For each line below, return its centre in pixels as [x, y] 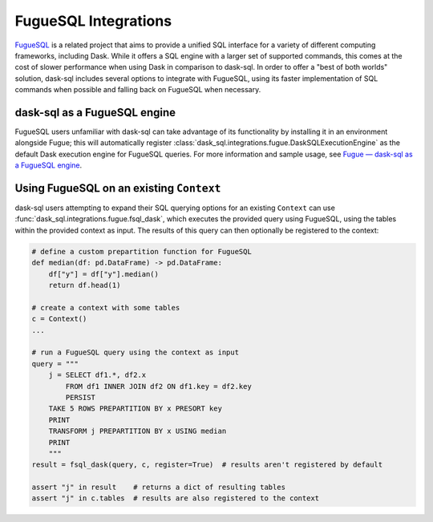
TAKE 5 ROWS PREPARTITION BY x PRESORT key [135, 409]
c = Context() [59, 319]
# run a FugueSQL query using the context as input [136, 352]
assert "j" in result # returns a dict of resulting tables [159, 488]
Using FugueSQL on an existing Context [118, 188]
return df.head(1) [85, 285]
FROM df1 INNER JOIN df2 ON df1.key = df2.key [158, 386]
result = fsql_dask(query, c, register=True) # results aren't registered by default [207, 465]
